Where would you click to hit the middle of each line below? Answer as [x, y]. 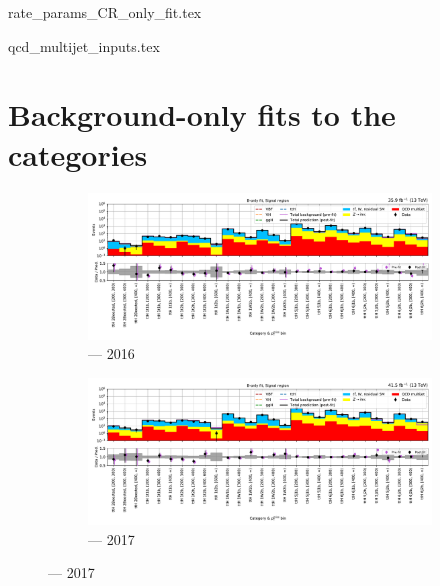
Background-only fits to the [202, 114]
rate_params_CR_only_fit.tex [105, 12]
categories [78, 153]
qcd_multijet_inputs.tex [84, 45]
